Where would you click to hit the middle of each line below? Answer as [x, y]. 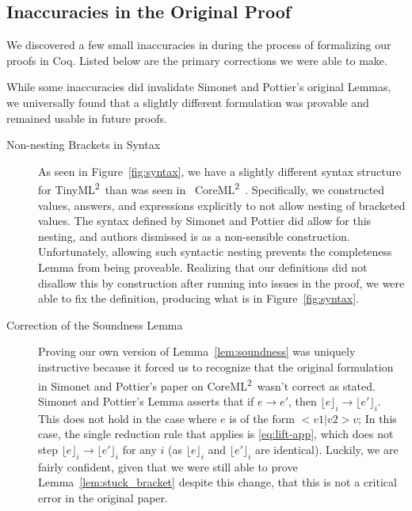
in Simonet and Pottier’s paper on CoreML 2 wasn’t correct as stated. [207, 384]
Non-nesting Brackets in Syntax [84, 145]
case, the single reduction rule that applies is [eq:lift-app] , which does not [216, 434]
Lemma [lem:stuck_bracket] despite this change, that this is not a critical [217, 482]
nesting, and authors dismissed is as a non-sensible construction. [194, 236]
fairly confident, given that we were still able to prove [168, 466]
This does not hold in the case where [128, 418]
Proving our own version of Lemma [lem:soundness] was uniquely [197, 351]
